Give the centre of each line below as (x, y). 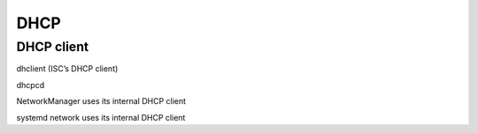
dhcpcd (30, 85)
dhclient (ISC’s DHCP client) (67, 69)
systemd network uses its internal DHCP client (101, 117)
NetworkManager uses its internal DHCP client (101, 101)
